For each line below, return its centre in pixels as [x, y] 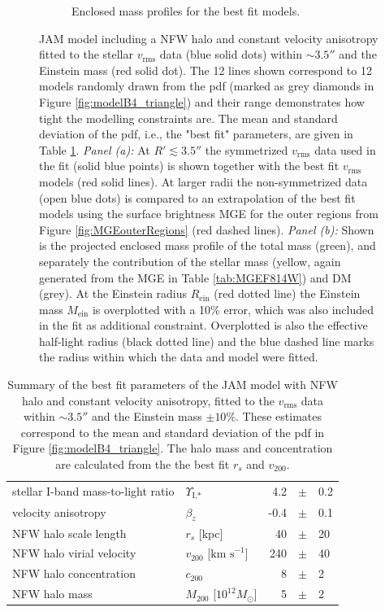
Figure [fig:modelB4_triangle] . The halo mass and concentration [173, 448]
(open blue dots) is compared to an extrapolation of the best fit [197, 197]
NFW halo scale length [69, 533]
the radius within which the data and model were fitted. [179, 357]
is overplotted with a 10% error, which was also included [233, 309]
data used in [345, 149]
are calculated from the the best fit [143, 464]
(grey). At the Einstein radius [113, 293]
